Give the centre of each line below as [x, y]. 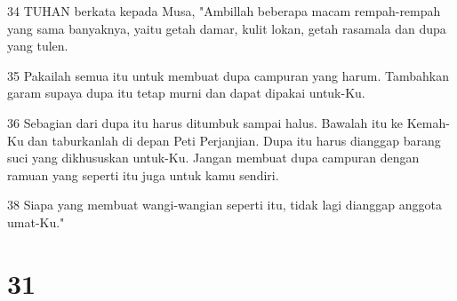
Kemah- [428, 122]
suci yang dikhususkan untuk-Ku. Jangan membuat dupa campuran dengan [213, 158]
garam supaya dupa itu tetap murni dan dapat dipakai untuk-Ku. [186, 93]
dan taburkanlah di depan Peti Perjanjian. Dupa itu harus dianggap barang [234, 140]
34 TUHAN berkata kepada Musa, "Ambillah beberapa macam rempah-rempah [224, 11]
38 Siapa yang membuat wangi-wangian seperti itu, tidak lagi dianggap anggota [224, 205]
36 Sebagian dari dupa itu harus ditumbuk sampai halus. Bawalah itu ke [205, 122]
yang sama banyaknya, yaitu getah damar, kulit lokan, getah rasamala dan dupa [227, 28]
